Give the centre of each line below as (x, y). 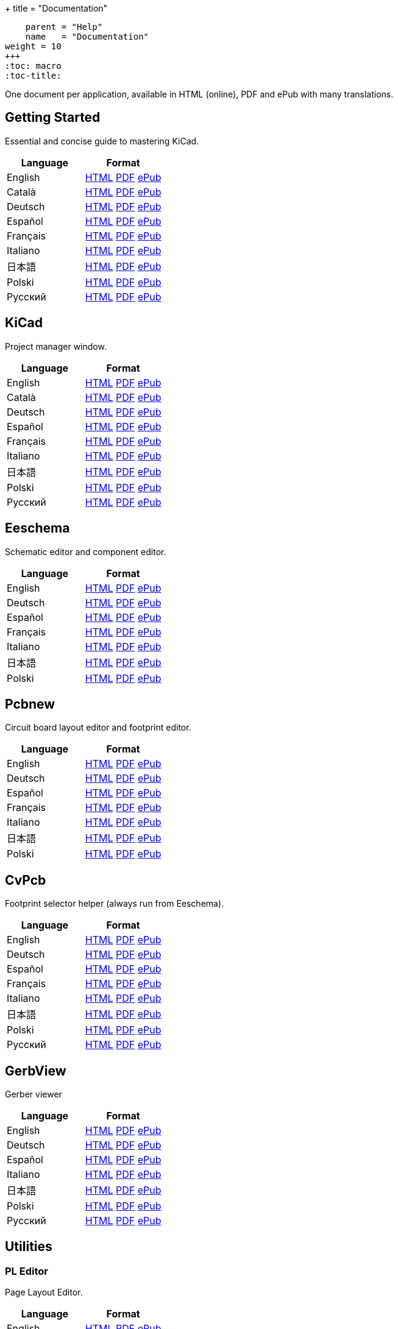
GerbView (36, 1071)
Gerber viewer (34, 1094)
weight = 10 (33, 46)
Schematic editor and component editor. (86, 551)
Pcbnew (30, 704)
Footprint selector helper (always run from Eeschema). (115, 904)
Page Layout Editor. (44, 1292)
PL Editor (27, 1271)
